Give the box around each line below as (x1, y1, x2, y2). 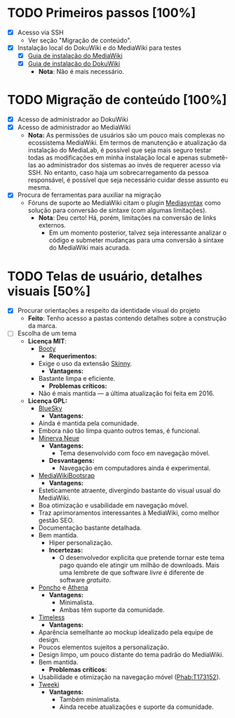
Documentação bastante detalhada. (38, 523, 142, 532)
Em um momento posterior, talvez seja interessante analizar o (48, 228, 227, 237)
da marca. (27, 322, 58, 330)
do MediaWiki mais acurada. (48, 244, 131, 252)
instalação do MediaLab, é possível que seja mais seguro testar (27, 146, 212, 155)
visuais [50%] (7, 283, 91, 299)
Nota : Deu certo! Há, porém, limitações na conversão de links (38, 214, 217, 222)
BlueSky (38, 404, 62, 412)
